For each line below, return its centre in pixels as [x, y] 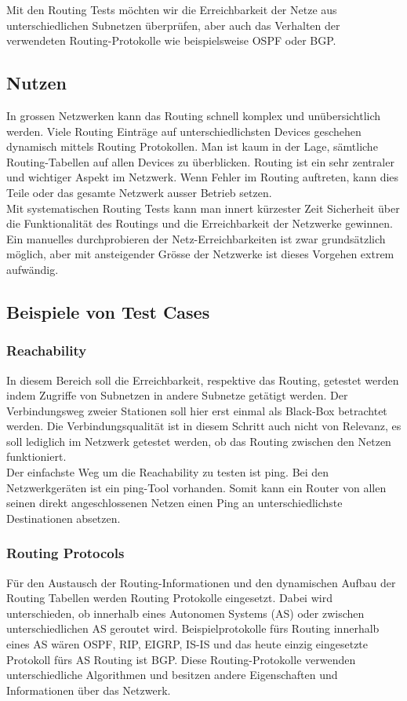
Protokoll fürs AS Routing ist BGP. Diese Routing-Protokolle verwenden [181, 659]
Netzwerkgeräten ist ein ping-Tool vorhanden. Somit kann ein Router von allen [196, 487]
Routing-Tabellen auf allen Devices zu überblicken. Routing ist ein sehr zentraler [200, 161]
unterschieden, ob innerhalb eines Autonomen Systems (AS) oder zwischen [185, 613]
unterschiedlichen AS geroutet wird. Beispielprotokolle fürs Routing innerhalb [193, 628]
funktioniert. [36, 456]
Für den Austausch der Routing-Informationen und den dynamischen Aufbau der [201, 582]
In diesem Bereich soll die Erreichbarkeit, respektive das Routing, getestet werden [203, 380]
